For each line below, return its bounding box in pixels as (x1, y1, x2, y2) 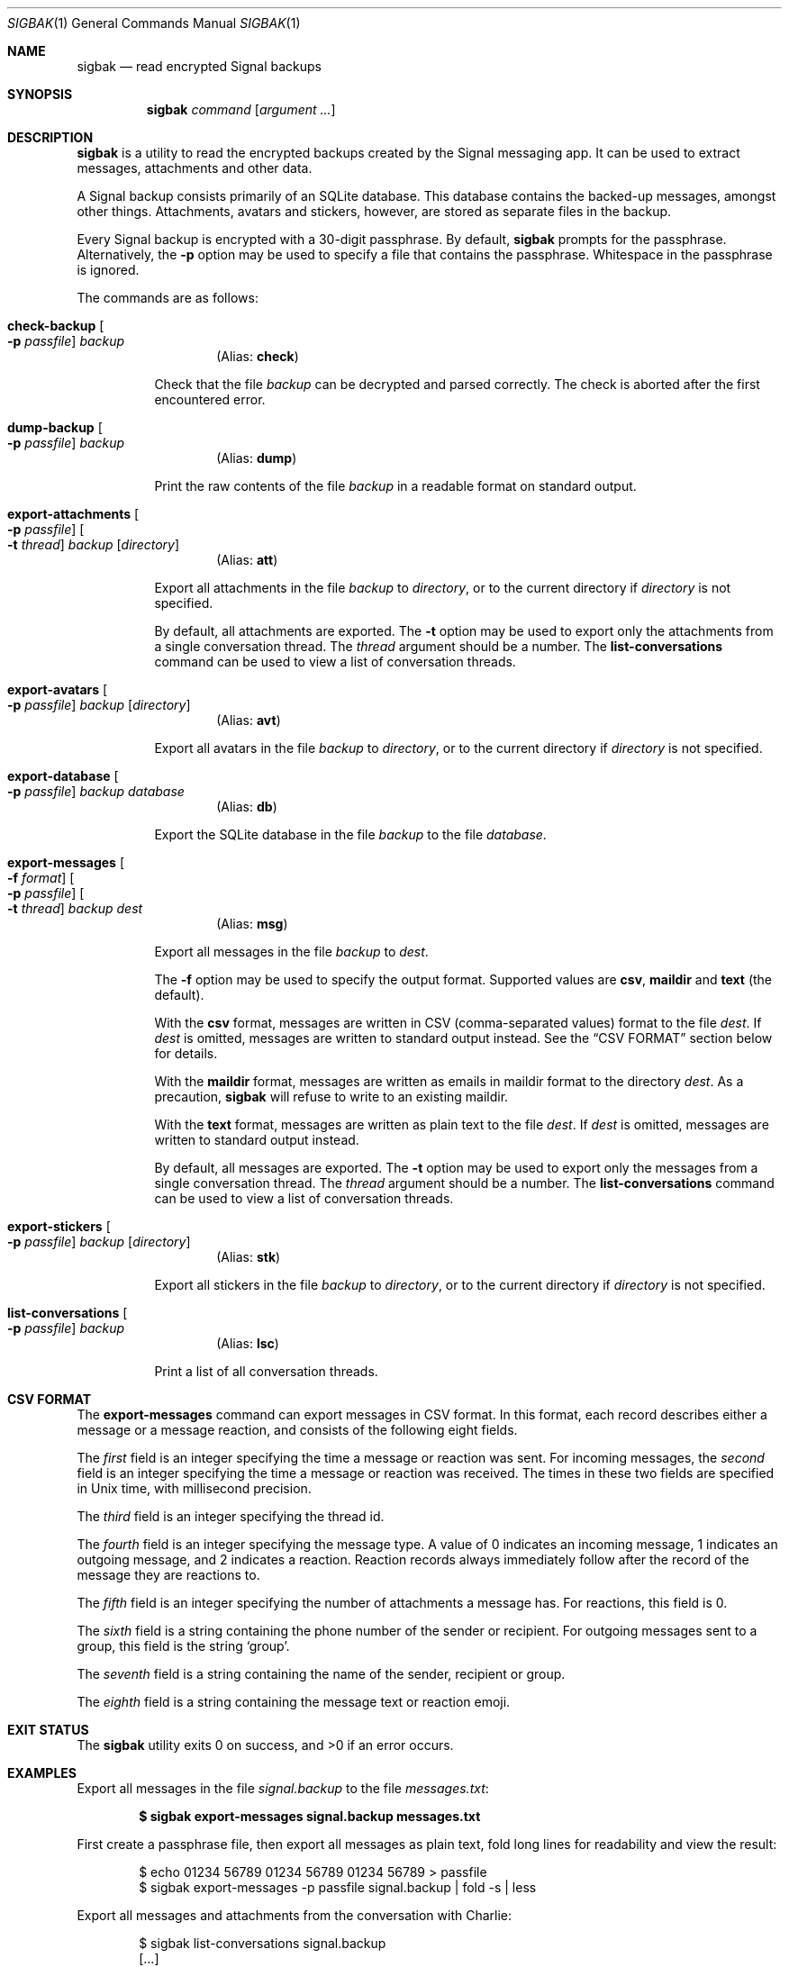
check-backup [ (7, 318, 104, 333)
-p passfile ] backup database (7, 784, 185, 799)
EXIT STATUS (7, 1722, 89, 1737)
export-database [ (7, 768, 119, 784)
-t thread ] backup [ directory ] (7, 537, 180, 552)
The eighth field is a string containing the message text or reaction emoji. (77, 1694, 511, 1709)
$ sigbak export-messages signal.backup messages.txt (139, 1808, 481, 1824)
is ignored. (77, 262, 140, 277)
